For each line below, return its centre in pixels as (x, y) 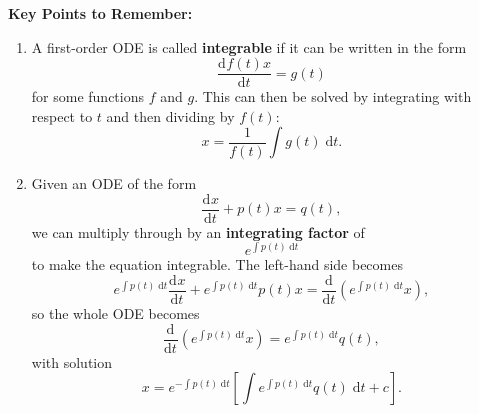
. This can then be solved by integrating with (333, 96)
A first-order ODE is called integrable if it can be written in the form (249, 46)
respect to (62, 115)
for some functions (87, 96)
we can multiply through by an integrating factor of (198, 231)
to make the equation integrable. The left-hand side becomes (217, 264)
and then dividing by (170, 115)
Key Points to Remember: (100, 13)
